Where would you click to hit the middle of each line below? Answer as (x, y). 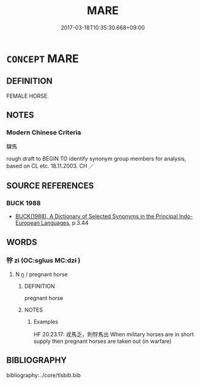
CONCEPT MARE (43, 58)
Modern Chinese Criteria (44, 133)
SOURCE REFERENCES (50, 185)
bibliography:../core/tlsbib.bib (44, 375)
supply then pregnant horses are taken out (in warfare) (102, 341)
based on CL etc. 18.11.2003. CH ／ (50, 166)
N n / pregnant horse (42, 274)
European (27, 223)
